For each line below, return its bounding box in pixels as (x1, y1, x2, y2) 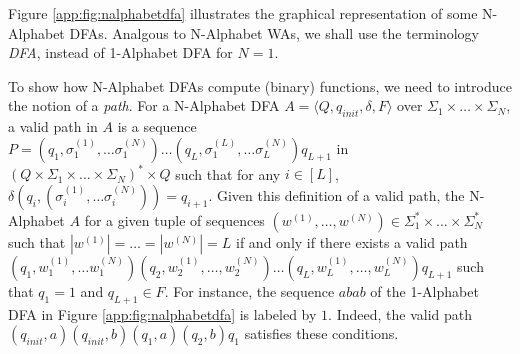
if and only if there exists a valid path (236, 231, 468, 252)
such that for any (175, 163, 281, 184)
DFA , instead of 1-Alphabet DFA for (8, 42, 233, 63)
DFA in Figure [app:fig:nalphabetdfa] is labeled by (8, 303, 317, 324)
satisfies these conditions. (244, 323, 399, 344)
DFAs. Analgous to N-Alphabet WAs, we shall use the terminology (69, 22, 479, 43)
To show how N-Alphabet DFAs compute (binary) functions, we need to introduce (8, 75, 512, 96)
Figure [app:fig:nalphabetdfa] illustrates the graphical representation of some (8, 3, 478, 23)
